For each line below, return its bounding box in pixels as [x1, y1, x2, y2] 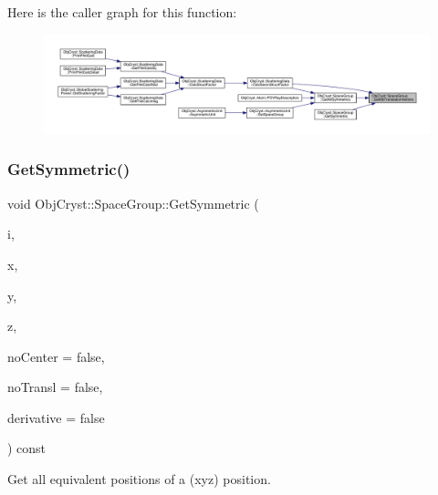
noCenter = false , [7, 346, 105, 366]
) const [7, 438, 47, 458]
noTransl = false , [7, 377, 103, 397]
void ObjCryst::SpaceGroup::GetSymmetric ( [7, 193, 259, 212]
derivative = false [7, 407, 105, 427]
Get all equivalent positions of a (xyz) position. [7, 469, 271, 489]
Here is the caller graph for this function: [7, 3, 237, 21]
